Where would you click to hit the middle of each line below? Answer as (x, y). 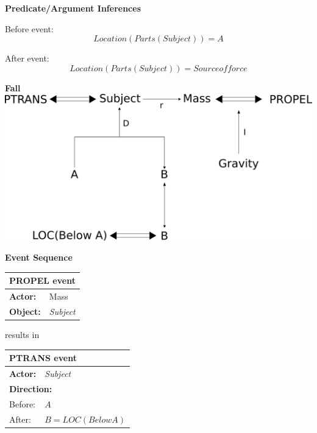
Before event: (29, 28)
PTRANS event (43, 358)
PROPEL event (42, 280)
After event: (27, 58)
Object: (25, 311)
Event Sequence (39, 257)
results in (22, 335)
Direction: (31, 388)
